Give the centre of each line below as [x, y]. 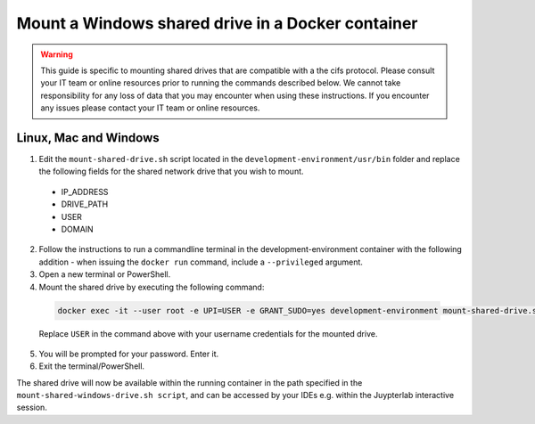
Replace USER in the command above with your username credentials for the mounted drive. [208, 333]
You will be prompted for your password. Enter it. [129, 354]
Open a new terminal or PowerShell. [105, 274]
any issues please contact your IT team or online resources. [150, 108]
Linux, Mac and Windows [88, 138]
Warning [57, 54]
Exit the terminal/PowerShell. [92, 366]
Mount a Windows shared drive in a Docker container [217, 23]
